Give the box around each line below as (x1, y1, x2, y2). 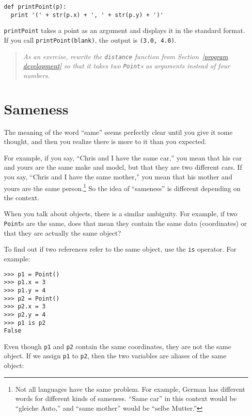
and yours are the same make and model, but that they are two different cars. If (4, 162, 242, 172)
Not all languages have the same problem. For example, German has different (15, 384, 245, 394)
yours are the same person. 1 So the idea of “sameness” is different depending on (4, 181, 241, 193)
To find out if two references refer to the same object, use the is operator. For (4, 244, 236, 254)
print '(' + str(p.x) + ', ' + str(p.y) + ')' (11, 11, 164, 18)
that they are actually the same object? (4, 227, 121, 238)
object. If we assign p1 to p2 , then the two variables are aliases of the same (4, 351, 226, 361)
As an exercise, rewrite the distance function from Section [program (23, 51, 228, 61)
